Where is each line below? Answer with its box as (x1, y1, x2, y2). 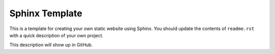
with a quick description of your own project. (9, 32, 104, 38)
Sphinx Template (9, 8, 82, 19)
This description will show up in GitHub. (9, 42, 93, 48)
